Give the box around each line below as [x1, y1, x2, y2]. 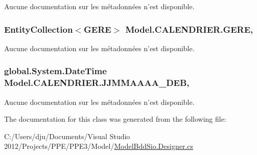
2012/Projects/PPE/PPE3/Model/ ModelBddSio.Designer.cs [4, 141, 194, 151]
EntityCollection [4, 23, 73, 35]
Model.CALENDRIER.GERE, [125, 23, 253, 35]
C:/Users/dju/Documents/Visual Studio [4, 130, 130, 141]
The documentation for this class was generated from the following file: [4, 114, 226, 124]
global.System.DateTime [4, 64, 107, 77]
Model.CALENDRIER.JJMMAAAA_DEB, [4, 76, 190, 89]
